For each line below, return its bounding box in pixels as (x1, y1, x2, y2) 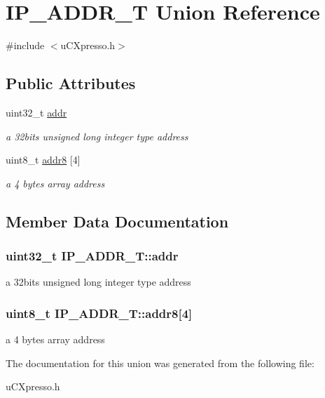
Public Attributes (6, 72, 136, 94)
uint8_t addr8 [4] (6, 152, 81, 167)
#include (6, 38, 45, 53)
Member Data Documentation (6, 210, 229, 232)
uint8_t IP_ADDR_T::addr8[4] (6, 304, 193, 321)
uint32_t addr (6, 105, 67, 119)
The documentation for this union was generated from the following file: (6, 355, 314, 370)
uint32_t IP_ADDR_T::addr (6, 247, 179, 264)
